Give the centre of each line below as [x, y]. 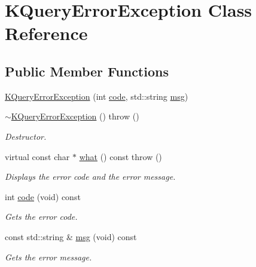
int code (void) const [43, 196]
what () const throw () [121, 156]
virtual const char [37, 156]
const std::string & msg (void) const [71, 236]
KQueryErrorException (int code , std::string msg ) [97, 96]
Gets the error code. [41, 217]
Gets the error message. [48, 257]
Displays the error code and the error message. [90, 177]
